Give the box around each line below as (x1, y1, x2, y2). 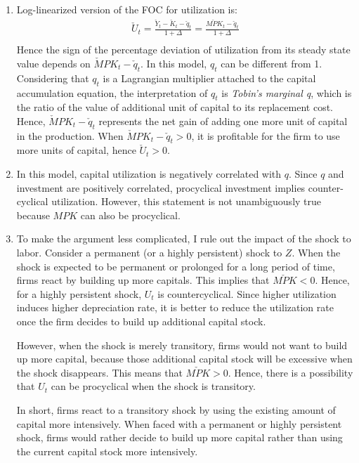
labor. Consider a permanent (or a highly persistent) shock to (16, 245, 282, 260)
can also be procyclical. (80, 207, 181, 222)
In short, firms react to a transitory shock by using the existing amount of (16, 402, 336, 417)
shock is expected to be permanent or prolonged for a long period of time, (16, 259, 335, 273)
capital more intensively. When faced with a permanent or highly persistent (16, 416, 342, 431)
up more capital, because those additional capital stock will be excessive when (16, 351, 353, 366)
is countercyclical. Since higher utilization (157, 286, 337, 301)
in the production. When (16, 128, 124, 143)
